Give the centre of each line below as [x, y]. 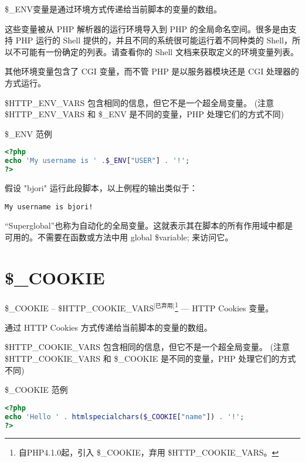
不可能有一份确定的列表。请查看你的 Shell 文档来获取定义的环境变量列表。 [155, 51]
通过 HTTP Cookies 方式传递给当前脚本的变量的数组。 [109, 327]
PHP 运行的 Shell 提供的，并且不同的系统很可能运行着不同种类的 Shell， [154, 40]
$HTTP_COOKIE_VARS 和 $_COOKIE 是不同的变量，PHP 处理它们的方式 [150, 358]
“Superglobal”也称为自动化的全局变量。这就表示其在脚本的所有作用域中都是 [149, 225]
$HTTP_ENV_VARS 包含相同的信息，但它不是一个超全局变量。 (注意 [140, 102]
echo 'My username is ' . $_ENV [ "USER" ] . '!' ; [97, 161]
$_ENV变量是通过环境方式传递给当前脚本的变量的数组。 [113, 9]
